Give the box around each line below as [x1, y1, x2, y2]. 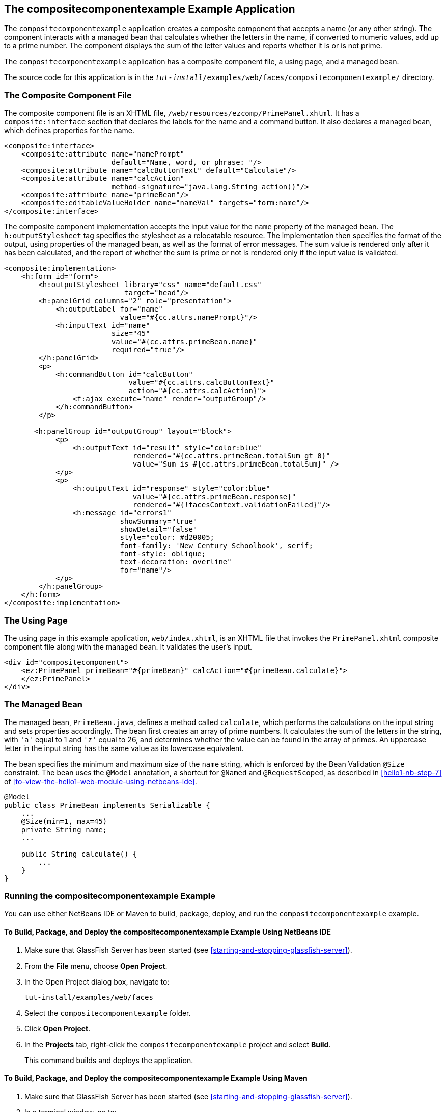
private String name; [21, 825, 107, 834]
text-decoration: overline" [120, 558, 232, 566]
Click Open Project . [24, 1024, 91, 1033]
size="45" [111, 329, 150, 338]
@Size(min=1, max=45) [21, 817, 107, 825]
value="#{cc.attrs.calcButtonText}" [128, 378, 275, 387]
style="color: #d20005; [120, 533, 215, 542]
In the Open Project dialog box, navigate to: [24, 977, 170, 986]
